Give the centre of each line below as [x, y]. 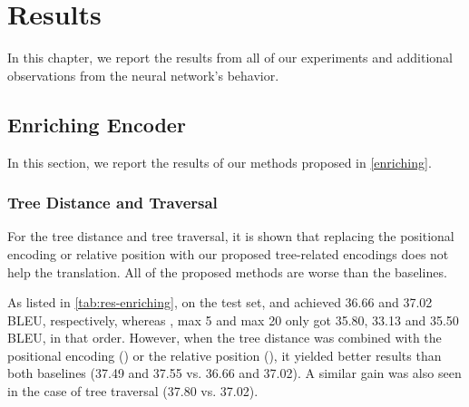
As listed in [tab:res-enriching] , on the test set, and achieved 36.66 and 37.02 [220, 302]
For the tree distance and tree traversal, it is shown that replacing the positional [231, 236]
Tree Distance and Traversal [112, 203]
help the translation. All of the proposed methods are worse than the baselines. [227, 271]
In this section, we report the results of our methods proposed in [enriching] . [220, 162]
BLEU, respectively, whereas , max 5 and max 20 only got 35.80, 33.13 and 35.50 [233, 320]
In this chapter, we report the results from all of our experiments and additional [230, 58]
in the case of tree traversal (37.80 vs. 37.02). [133, 391]
